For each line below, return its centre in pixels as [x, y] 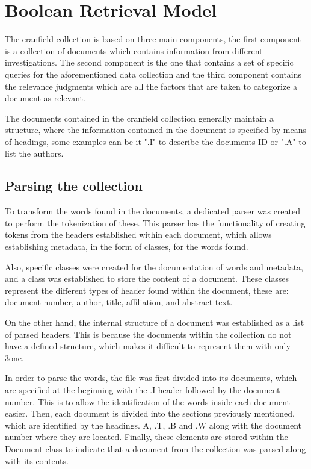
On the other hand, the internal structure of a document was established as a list [155, 322]
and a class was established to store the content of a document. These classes [147, 278]
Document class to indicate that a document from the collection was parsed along [155, 448]
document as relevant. [45, 98]
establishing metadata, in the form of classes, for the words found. [127, 247]
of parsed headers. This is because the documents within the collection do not [148, 334]
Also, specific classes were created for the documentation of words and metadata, [154, 266]
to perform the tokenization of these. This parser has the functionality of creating [155, 222]
